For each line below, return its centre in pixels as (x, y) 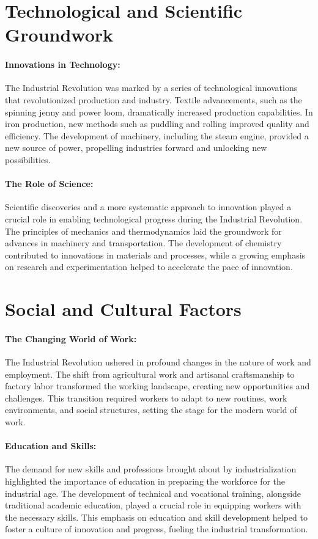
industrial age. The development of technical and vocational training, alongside (153, 493)
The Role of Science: (49, 184)
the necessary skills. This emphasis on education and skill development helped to (156, 517)
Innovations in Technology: (63, 64)
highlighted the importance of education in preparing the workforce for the (145, 481)
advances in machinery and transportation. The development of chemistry (143, 243)
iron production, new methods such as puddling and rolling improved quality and (157, 124)
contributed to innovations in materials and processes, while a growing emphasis (155, 255)
